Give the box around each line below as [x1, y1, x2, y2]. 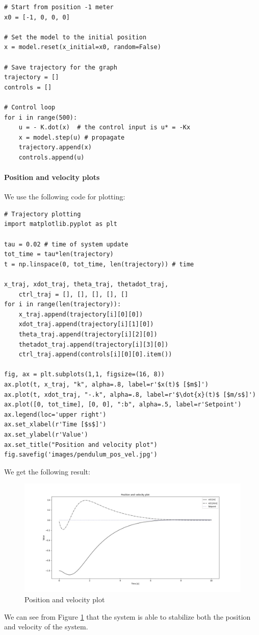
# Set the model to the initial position [4, 33, 147, 41]
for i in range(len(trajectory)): [4, 301, 121, 308]
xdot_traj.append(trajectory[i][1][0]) [18, 321, 154, 328]
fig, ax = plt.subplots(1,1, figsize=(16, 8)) [4, 371, 165, 378]
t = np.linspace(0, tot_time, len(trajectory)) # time [4, 260, 194, 268]
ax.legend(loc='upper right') [4, 411, 107, 418]
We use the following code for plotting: [4, 191, 125, 202]
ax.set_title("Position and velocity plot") [4, 441, 158, 448]
